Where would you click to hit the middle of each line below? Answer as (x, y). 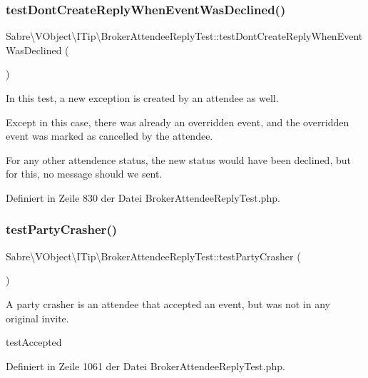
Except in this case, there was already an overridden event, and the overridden (178, 122)
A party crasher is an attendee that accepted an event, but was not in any (168, 303)
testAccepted (34, 342)
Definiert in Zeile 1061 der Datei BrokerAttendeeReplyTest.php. (145, 366)
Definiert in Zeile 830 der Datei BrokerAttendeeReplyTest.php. (143, 197)
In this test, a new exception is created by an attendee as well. (142, 98)
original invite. (37, 318)
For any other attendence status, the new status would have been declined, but (178, 159)
